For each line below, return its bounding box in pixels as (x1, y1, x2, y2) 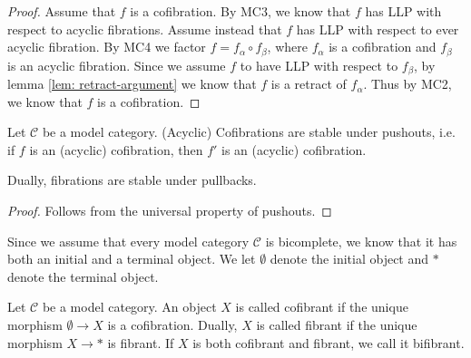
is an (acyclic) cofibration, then (29, 140, 203, 159)
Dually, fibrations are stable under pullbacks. (7, 170, 257, 189)
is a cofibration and (329, 37, 437, 56)
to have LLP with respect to (240, 55, 398, 74)
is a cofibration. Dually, (107, 315, 238, 334)
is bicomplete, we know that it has (265, 231, 457, 250)
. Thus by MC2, (363, 74, 452, 93)
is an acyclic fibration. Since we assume (7, 55, 226, 74)
